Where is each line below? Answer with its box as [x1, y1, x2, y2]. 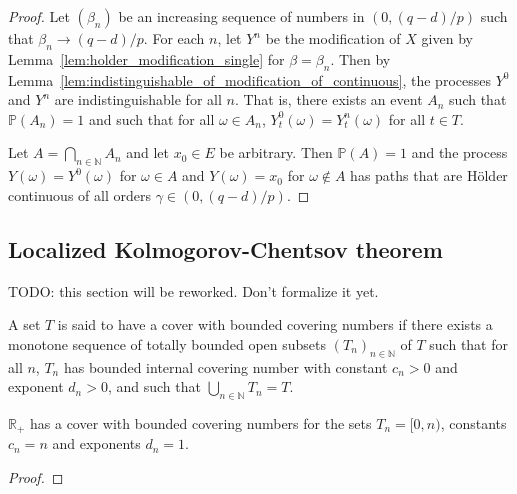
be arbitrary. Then [219, 142, 333, 163]
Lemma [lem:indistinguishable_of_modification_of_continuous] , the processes [8, 69, 491, 90]
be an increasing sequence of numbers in [118, 6, 365, 26]
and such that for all [88, 108, 215, 129]
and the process [411, 142, 508, 163]
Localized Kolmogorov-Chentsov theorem [8, 233, 443, 264]
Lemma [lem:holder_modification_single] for [8, 48, 285, 69]
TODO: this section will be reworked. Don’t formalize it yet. [8, 280, 379, 301]
